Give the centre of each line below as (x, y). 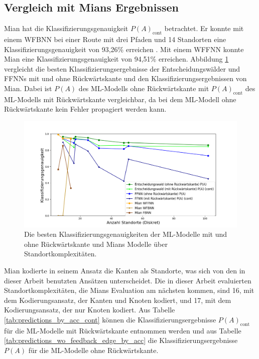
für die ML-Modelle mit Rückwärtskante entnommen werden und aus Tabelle (123, 330)
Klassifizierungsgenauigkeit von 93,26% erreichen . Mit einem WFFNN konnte (124, 49)
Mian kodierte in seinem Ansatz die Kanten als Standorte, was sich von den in (125, 270)
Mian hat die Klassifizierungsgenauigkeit (66, 28)
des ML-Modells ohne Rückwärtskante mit (144, 88)
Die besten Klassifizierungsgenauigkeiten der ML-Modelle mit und (126, 234)
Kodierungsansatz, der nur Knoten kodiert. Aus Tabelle (90, 310)
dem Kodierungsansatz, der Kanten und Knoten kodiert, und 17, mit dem (118, 300)
